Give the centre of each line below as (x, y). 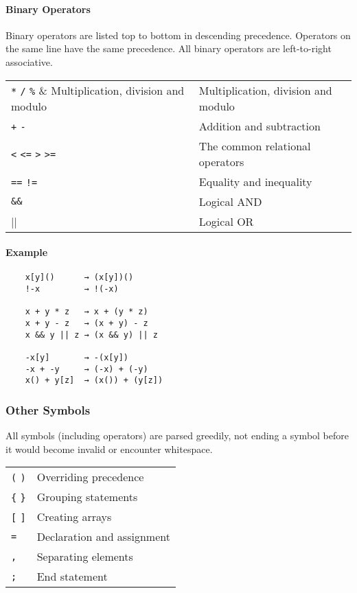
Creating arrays (74, 517)
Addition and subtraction (260, 126)
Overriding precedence (90, 477)
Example (27, 252)
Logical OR (226, 221)
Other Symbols (48, 409)
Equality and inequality (255, 181)
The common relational (255, 146)
